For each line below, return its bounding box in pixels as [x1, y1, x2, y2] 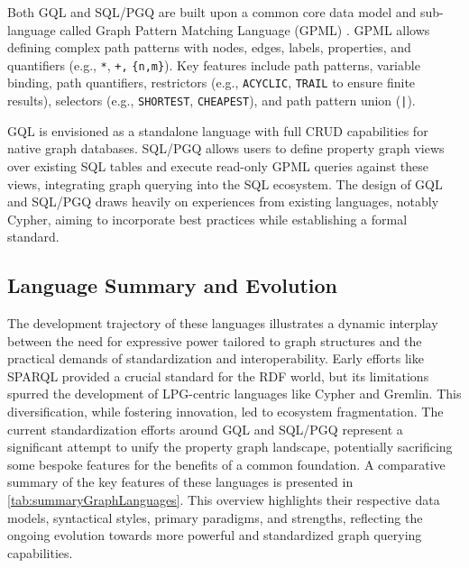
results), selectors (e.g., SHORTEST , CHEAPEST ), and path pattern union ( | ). [7, 91, 416, 110]
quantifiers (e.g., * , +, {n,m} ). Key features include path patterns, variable [7, 55, 420, 74]
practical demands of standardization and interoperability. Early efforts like [7, 349, 424, 368]
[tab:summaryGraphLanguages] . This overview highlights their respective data [7, 490, 440, 509]
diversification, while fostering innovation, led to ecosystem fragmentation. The [7, 402, 444, 421]
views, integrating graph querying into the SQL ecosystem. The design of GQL [7, 174, 443, 193]
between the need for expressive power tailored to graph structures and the [7, 331, 422, 350]
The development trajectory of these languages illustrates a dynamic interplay [7, 314, 438, 333]
